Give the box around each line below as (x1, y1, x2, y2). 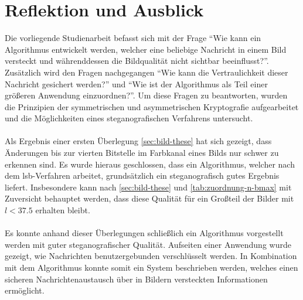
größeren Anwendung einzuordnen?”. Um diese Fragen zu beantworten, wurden (5, 89, 288, 101)
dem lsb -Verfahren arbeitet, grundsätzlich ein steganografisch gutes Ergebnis (5, 169, 280, 182)
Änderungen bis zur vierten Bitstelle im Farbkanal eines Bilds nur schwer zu (5, 146, 279, 159)
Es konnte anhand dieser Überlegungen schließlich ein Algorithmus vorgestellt (5, 227, 284, 239)
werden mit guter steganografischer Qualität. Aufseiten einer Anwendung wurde (5, 238, 291, 250)
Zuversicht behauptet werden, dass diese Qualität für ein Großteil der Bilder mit (5, 192, 294, 204)
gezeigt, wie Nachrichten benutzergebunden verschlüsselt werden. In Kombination (5, 250, 297, 262)
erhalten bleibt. (35, 204, 90, 216)
